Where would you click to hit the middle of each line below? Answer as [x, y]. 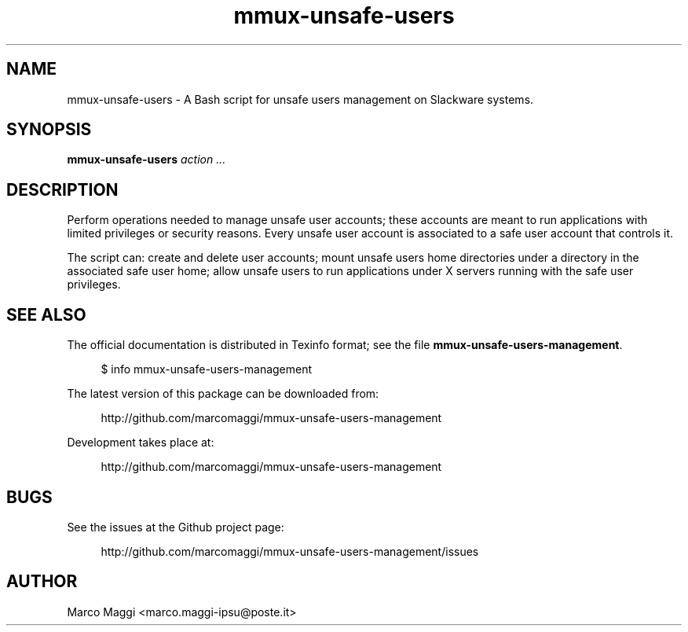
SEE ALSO [46, 314]
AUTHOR [42, 582]
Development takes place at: [141, 443]
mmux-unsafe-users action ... [146, 160]
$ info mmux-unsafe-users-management [207, 369]
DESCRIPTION [62, 189]
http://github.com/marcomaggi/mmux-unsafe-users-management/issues [290, 551]
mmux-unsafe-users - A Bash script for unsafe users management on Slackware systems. [300, 99]
